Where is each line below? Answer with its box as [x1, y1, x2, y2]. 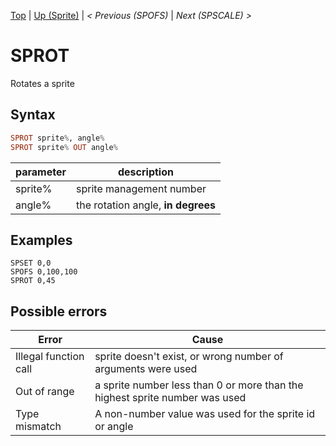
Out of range [15, 385, 75, 399]
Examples [10, 231, 73, 249]
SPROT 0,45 [10, 276, 56, 286]
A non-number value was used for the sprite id [94, 407, 316, 421]
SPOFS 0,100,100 [10, 267, 78, 277]
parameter [15, 165, 67, 179]
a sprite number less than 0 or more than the [94, 378, 304, 392]
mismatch [15, 420, 62, 434]
